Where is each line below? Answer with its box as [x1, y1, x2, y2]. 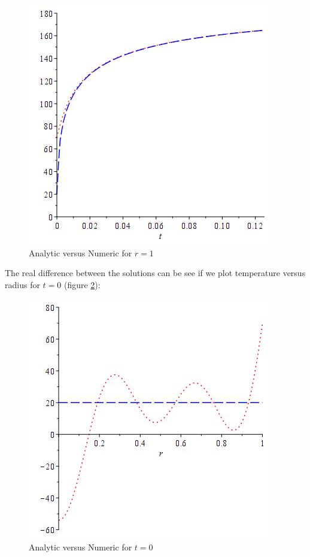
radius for [5, 278, 40, 290]
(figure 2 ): [63, 278, 101, 290]
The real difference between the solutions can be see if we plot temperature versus [5, 267, 306, 279]
